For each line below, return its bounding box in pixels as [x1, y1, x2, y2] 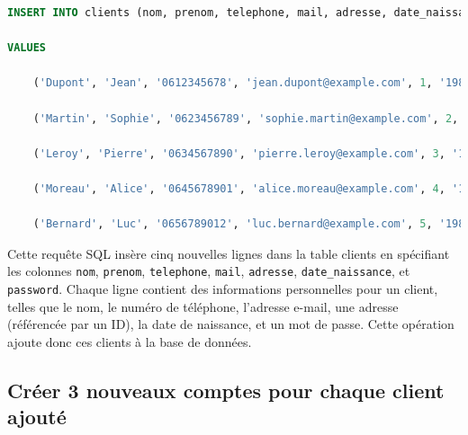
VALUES [7, 41, 46, 55]
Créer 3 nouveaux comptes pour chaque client [7, 376, 445, 404]
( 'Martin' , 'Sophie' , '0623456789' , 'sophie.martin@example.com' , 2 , [32, 111, 459, 125]
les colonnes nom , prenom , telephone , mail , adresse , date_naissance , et [7, 262, 410, 280]
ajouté [7, 403, 67, 431]
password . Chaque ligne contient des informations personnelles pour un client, [7, 279, 438, 297]
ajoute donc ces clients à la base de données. [7, 332, 252, 351]
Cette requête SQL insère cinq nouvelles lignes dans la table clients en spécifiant [7, 244, 450, 262]
